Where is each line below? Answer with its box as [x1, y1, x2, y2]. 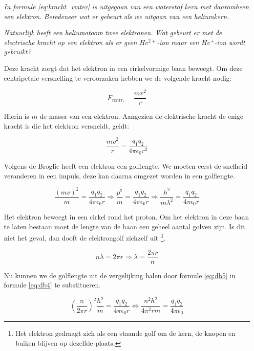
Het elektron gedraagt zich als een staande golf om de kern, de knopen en [15, 328, 235, 338]
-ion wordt [214, 37, 245, 47]
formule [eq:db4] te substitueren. [4, 280, 101, 290]
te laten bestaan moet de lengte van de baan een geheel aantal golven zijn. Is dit [4, 221, 245, 231]
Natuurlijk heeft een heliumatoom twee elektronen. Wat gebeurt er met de [4, 27, 222, 38]
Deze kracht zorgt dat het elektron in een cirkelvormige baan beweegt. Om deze [4, 63, 243, 73]
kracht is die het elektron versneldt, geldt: [4, 120, 129, 131]
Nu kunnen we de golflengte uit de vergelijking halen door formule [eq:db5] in [4, 270, 236, 280]
